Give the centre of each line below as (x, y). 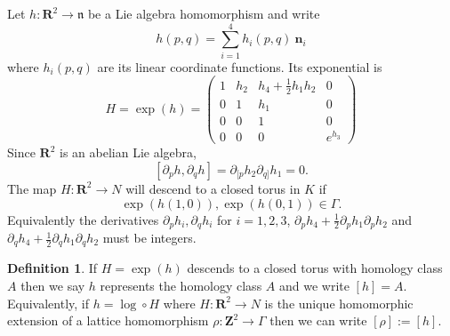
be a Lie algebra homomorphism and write (204, 13)
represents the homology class (181, 286)
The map (32, 188)
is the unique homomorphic (339, 303)
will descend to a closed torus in (213, 188)
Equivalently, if (48, 303)
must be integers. (149, 238)
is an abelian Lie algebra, (128, 152)
